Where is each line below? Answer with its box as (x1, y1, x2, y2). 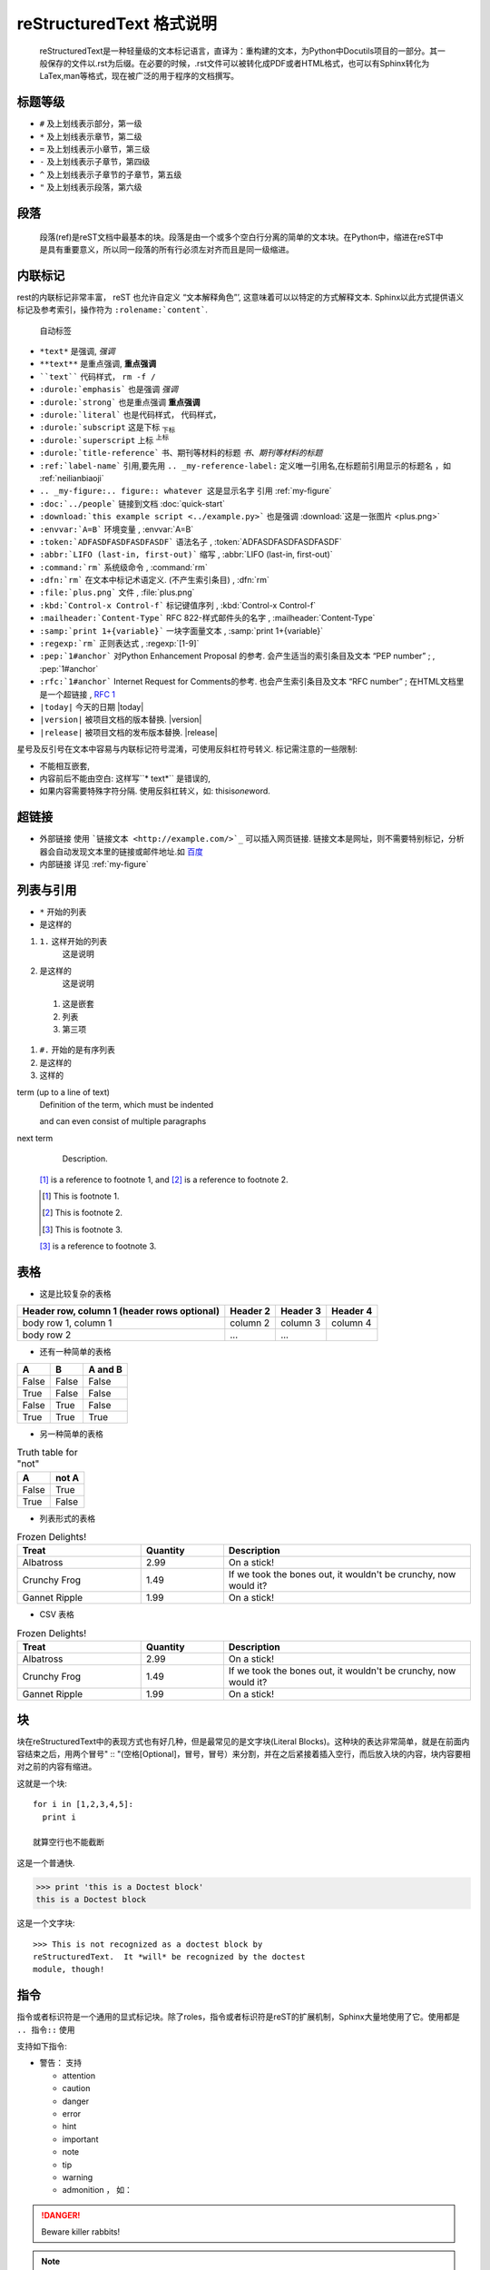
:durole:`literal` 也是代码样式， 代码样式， (39, 410, 221, 420)
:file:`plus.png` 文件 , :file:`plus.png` (39, 587, 195, 598)
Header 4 (331, 1305, 373, 1318)
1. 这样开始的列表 (39, 935, 108, 946)
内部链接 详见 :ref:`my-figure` (39, 859, 149, 870)
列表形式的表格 (39, 1513, 95, 1524)
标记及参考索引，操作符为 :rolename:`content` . (16, 304, 209, 315)
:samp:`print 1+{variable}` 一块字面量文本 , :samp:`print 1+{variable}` (39, 625, 324, 636)
